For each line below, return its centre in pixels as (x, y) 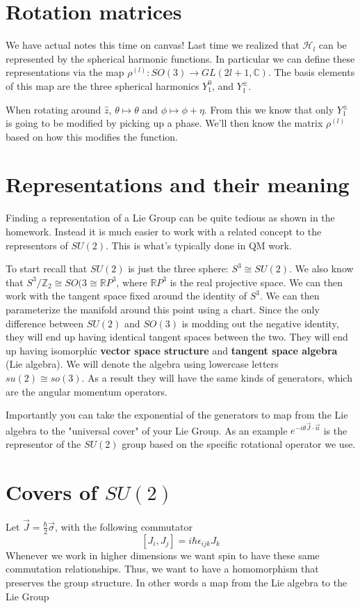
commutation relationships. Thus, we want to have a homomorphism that (162, 569)
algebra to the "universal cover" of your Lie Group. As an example (147, 430)
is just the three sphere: (178, 268)
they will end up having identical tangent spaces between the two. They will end (177, 337)
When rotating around (54, 109)
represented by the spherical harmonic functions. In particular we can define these (180, 58)
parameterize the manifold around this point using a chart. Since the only (163, 309)
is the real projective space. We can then (256, 282)
